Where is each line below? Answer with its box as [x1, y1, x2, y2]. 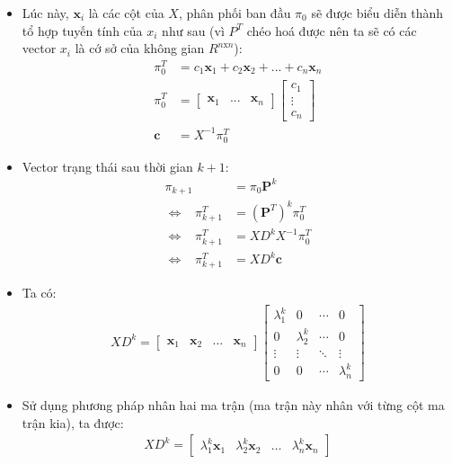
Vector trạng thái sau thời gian [22, 156, 193, 175]
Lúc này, [22, 4, 69, 22]
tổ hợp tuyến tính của [22, 21, 143, 40]
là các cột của [88, 4, 164, 22]
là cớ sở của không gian [75, 39, 205, 58]
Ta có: [22, 283, 57, 302]
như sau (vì [162, 21, 225, 40]
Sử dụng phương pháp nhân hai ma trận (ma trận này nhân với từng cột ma [22, 395, 445, 414]
